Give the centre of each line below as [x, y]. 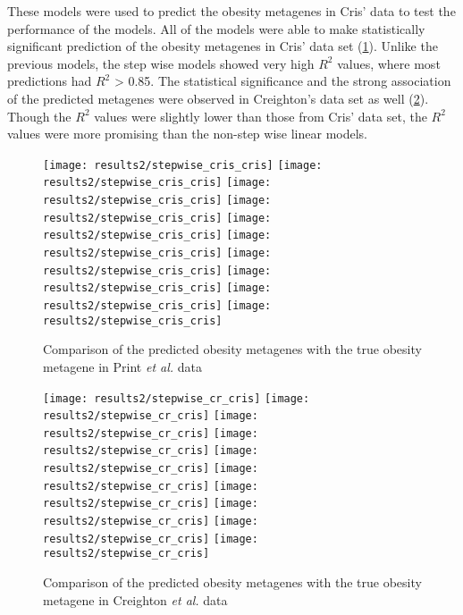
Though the [39, 116]
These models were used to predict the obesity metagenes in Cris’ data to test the [231, 11]
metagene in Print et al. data [123, 366]
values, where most [389, 63]
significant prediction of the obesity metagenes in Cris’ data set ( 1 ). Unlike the [223, 46]
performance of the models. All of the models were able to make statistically [216, 28]
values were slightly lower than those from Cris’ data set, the [261, 116]
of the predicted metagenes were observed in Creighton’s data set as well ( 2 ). [218, 98]
